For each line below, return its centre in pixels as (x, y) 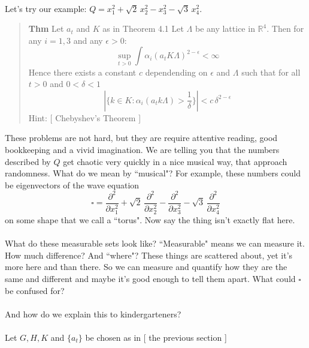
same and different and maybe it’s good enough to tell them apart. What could (150, 278)
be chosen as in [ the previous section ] (156, 337)
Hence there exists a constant (82, 72)
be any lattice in (225, 28)
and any (88, 40)
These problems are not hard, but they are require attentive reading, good (141, 138)
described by (28, 161)
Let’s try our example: (46, 8)
